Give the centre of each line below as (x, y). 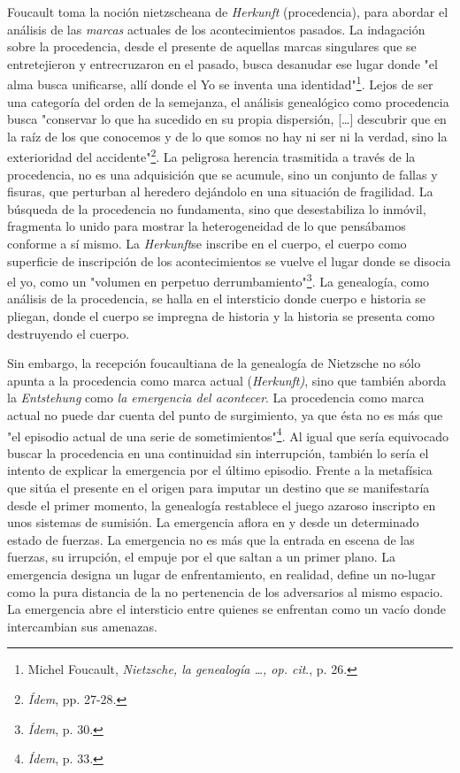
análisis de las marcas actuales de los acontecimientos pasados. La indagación (216, 29)
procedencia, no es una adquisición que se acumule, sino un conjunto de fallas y (222, 174)
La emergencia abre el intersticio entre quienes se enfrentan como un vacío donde (227, 609)
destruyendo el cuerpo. (69, 333)
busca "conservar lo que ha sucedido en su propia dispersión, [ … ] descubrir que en (227, 119)
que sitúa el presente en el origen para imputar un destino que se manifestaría (218, 488)
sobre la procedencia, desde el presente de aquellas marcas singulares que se (212, 46)
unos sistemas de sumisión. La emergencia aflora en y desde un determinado (213, 522)
